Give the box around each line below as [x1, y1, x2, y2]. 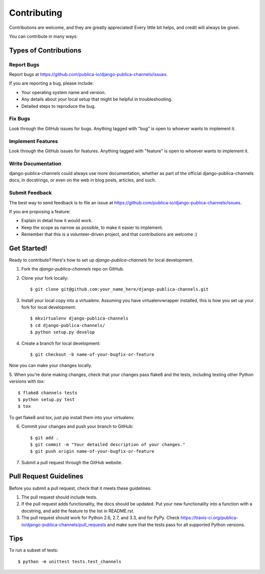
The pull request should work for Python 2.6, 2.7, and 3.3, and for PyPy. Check [21, 515, 180, 521]
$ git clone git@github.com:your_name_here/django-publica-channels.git [30, 287, 209, 292]
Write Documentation [9, 160, 61, 167]
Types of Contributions [9, 46, 81, 54]
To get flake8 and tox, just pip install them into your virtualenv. [9, 414, 135, 420]
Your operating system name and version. [21, 89, 106, 95]
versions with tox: [9, 378, 45, 384]
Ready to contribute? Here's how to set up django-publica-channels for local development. [9, 257, 194, 263]
